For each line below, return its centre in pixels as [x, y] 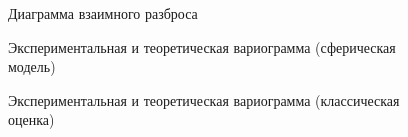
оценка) [31, 119]
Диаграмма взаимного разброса [103, 13]
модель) [32, 66]
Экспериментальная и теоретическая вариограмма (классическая [204, 99]
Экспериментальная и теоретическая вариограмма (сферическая [202, 46]
